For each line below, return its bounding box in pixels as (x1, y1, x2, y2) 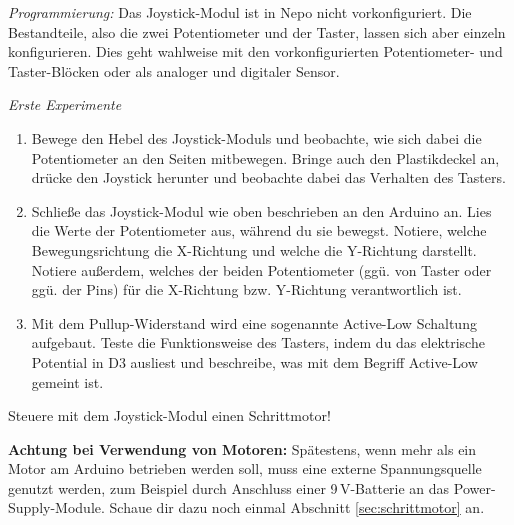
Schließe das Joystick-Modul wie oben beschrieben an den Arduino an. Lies (31, 200, 492, 221)
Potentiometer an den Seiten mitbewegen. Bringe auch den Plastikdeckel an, (31, 147, 500, 168)
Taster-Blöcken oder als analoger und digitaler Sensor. (8, 60, 340, 81)
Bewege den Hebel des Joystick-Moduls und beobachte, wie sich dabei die (31, 127, 482, 148)
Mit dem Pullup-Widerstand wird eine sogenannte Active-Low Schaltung (31, 312, 477, 333)
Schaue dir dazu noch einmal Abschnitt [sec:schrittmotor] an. (109, 497, 485, 518)
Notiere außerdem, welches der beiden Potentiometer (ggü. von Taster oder (31, 259, 492, 280)
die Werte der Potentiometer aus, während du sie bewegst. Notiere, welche (31, 220, 487, 241)
